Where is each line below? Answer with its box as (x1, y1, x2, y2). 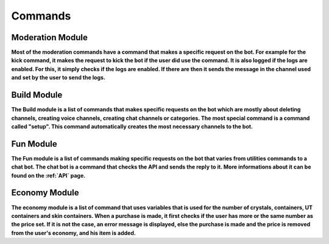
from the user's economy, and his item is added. (11, 229, 136, 237)
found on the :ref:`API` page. (11, 172, 86, 179)
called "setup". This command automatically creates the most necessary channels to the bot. (11, 122, 253, 130)
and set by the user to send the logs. (11, 74, 106, 82)
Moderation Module (11, 32, 88, 43)
